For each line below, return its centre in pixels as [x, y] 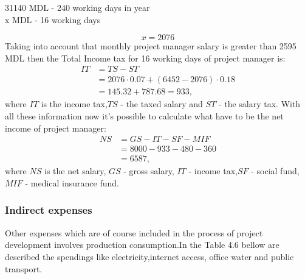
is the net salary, [75, 171]
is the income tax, [74, 104]
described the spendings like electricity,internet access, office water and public [149, 256]
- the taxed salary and [162, 104]
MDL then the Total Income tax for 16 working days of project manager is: [145, 58]
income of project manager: [56, 128]
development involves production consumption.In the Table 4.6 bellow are [142, 245]
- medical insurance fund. [72, 182]
